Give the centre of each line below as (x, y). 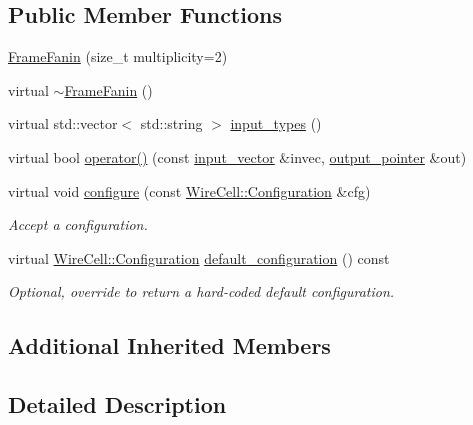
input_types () (276, 123)
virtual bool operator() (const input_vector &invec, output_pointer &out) (237, 156)
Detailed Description (117, 404)
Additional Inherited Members (169, 345)
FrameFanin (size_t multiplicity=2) (118, 56)
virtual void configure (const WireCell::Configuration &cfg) (189, 190)
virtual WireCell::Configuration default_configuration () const (199, 257)
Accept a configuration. (78, 224)
